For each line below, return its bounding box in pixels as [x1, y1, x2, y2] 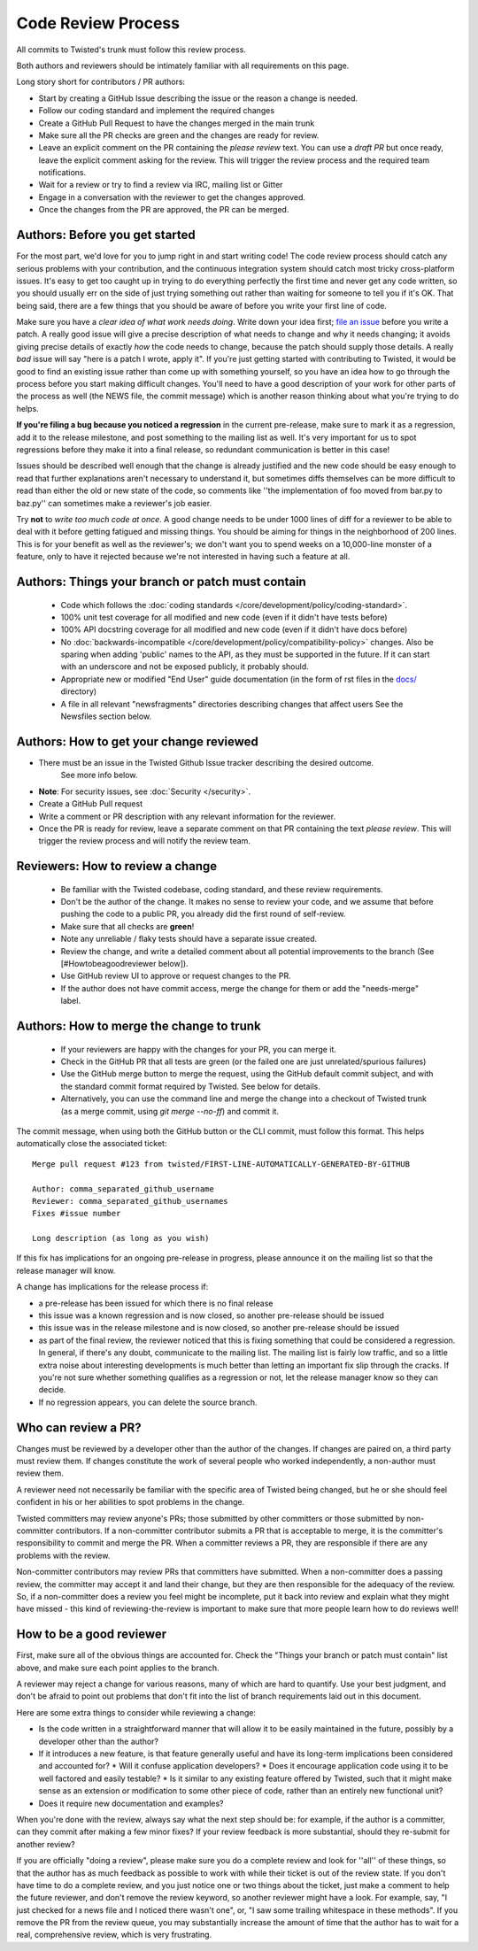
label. [60, 996, 81, 1006]
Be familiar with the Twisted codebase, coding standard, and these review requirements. [60, 883, 384, 894]
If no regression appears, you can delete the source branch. [38, 1397, 258, 1407]
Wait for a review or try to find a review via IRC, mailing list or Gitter [38, 180, 283, 190]
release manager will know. [16, 1265, 116, 1276]
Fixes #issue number [32, 1208, 121, 1219]
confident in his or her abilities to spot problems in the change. [16, 1497, 245, 1508]
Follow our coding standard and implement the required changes [38, 105, 274, 116]
